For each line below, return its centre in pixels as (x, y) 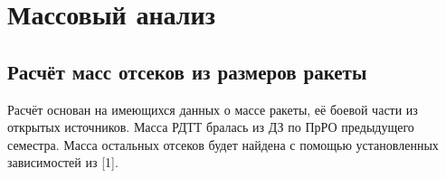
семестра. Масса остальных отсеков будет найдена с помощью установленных (223, 144)
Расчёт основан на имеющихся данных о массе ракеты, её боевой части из (213, 109)
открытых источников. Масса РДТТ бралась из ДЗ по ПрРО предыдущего (211, 127)
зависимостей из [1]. (63, 162)
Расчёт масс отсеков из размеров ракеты (187, 71)
